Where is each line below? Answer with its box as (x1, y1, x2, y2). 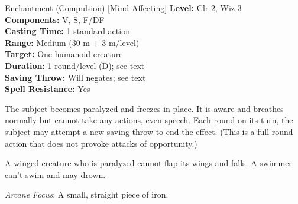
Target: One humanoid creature (5, 48, 123, 60)
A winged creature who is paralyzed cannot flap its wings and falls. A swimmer (5, 157, 292, 169)
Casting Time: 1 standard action (5, 25, 130, 37)
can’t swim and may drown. (5, 168, 106, 180)
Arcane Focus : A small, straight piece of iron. (5, 188, 169, 200)
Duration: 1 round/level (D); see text (5, 59, 145, 71)
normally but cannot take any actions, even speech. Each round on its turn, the (5, 114, 293, 126)
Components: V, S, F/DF (5, 13, 105, 25)
